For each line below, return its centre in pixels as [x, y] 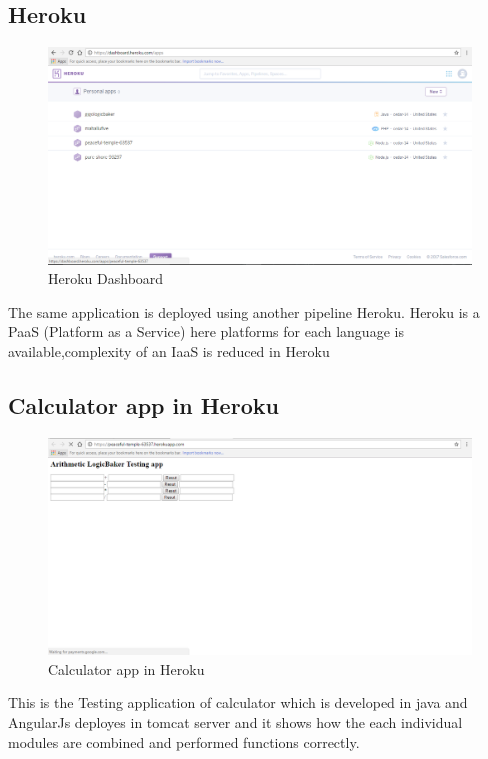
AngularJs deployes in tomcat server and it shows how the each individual [235, 721]
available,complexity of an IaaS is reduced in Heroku [169, 350]
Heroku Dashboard [106, 278]
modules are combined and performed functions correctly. [184, 741]
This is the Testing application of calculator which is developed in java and [238, 702]
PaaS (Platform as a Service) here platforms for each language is [206, 331]
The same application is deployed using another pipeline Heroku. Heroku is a [244, 311]
